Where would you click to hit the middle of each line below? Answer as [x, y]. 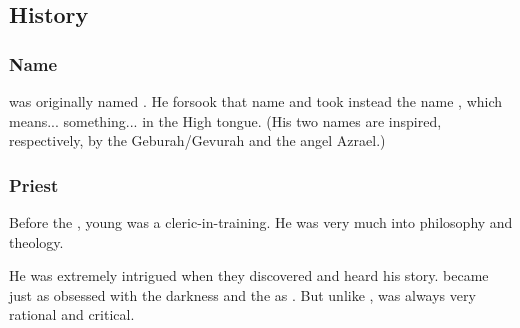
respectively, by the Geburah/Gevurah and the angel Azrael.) [197, 140]
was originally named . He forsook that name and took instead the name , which [256, 101]
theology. [36, 241]
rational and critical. [72, 314]
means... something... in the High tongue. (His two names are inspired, [225, 120]
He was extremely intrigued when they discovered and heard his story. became [249, 275]
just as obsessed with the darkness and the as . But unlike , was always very [242, 294]
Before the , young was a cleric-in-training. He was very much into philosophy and [261, 222]
